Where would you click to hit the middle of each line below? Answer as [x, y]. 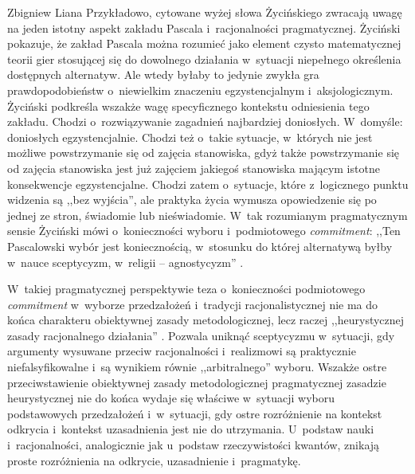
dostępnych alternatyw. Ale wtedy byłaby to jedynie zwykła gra [163, 74]
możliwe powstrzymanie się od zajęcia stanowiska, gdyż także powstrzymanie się [204, 153]
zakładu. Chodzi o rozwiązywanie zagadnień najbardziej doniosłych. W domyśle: [205, 121]
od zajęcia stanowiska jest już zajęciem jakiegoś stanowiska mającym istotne [194, 168]
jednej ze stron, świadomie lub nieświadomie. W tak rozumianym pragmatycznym [207, 215]
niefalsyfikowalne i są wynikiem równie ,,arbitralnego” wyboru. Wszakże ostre [197, 367]
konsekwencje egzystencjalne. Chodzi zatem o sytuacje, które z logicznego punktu [208, 184]
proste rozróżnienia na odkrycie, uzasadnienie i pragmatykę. [154, 460]
